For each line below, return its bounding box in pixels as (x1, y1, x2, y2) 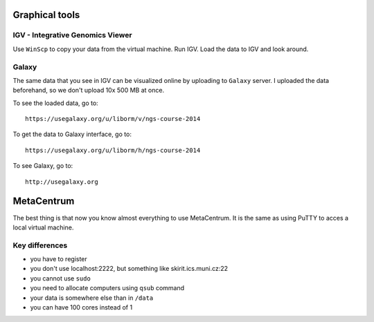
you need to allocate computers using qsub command (30, 284, 185, 292)
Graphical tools (12, 9, 80, 21)
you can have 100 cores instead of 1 (30, 303, 133, 312)
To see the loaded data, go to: (12, 99, 98, 107)
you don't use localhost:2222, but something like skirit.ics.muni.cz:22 (30, 265, 229, 273)
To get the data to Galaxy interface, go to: (12, 130, 132, 138)
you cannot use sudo (30, 274, 91, 283)
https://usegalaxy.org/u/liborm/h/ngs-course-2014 (25, 146, 201, 154)
